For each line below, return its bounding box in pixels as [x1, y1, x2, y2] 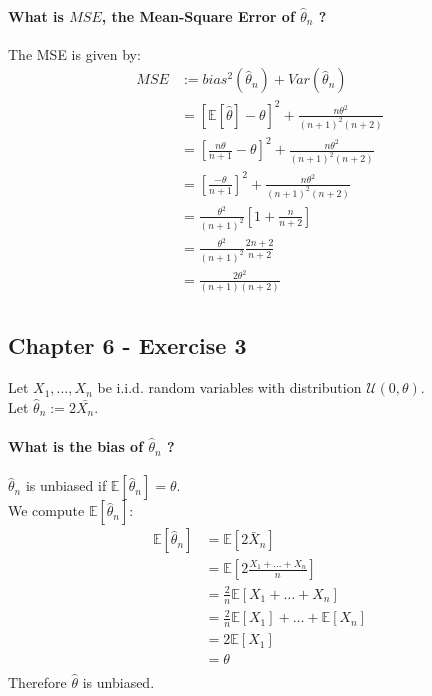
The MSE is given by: [8, 43, 141, 64]
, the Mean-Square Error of [101, 5, 295, 26]
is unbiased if [25, 475, 107, 496]
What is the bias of [8, 436, 144, 457]
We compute [8, 500, 85, 521]
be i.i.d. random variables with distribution [97, 377, 362, 398]
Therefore [8, 672, 67, 693]
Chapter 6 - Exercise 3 [8, 330, 247, 361]
